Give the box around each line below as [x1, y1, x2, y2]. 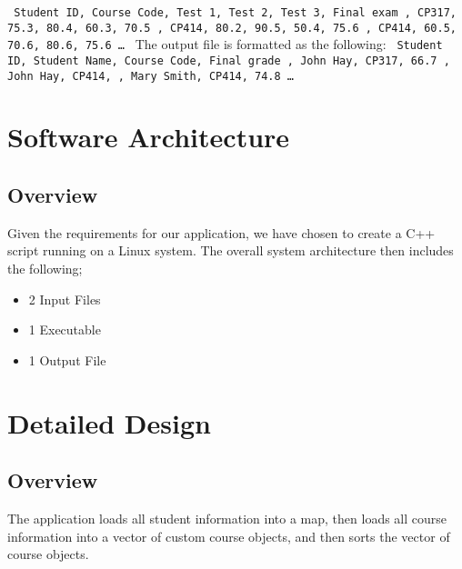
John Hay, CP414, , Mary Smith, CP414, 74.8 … [7, 69, 294, 83]
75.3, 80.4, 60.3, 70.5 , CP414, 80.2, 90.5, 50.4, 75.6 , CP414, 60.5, [7, 21, 457, 35]
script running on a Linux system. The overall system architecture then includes [7, 241, 454, 260]
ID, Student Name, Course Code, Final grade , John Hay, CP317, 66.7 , [7, 54, 450, 67]
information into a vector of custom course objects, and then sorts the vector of [7, 526, 450, 545]
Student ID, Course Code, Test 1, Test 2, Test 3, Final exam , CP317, [14, 6, 457, 19]
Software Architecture [7, 118, 290, 155]
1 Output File [28, 350, 106, 369]
